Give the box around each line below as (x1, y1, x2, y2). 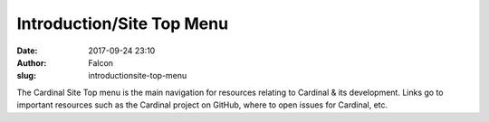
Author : (16, 57, 47, 68)
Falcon (88, 57, 113, 68)
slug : (16, 70, 36, 81)
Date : (16, 45, 38, 56)
